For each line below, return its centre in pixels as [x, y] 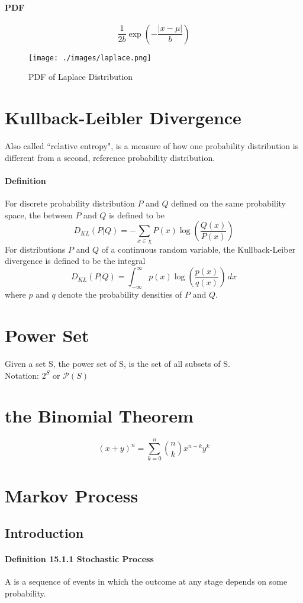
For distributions [35, 249]
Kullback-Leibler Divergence [123, 117]
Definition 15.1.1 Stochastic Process [79, 559]
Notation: [22, 375]
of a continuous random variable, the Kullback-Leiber [199, 249]
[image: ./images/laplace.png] [90, 58]
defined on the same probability [229, 203]
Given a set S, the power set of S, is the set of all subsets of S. [117, 363]
